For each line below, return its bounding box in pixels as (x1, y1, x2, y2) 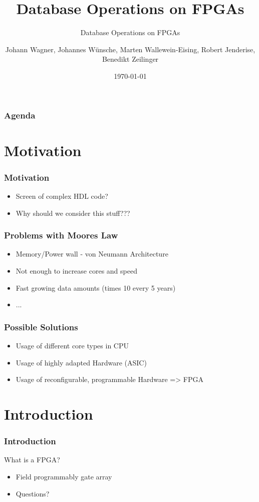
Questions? (16, 488, 50, 498)
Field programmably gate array (16, 471, 112, 481)
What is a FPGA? (4, 454, 60, 465)
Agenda (4, 108, 36, 121)
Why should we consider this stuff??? (16, 207, 130, 218)
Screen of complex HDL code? (16, 191, 108, 201)
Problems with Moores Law (4, 229, 118, 241)
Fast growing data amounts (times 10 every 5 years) (16, 282, 176, 293)
